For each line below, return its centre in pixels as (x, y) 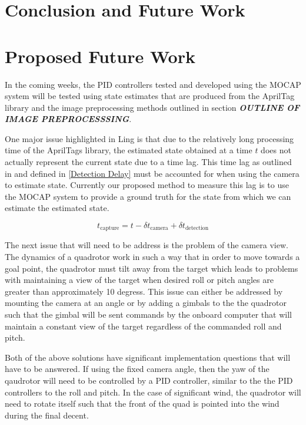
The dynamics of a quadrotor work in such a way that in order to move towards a (152, 257)
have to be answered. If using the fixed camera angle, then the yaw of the (137, 369)
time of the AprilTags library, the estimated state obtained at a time (129, 150)
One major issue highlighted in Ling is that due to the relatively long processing (149, 138)
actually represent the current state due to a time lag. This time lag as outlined (148, 162)
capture (110, 228)
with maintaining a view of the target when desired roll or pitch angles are (139, 280)
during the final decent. (47, 415)
